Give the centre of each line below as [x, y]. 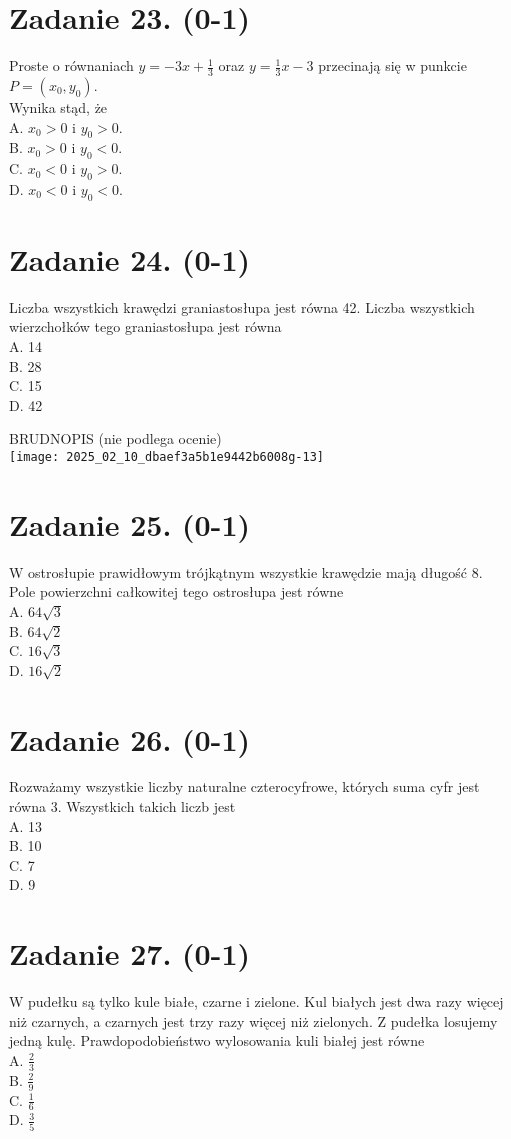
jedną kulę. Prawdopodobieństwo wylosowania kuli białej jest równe [217, 1040]
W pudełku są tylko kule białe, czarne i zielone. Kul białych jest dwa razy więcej [256, 1001]
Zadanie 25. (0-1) [129, 523]
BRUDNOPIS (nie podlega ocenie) [115, 438]
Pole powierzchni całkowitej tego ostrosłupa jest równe [176, 591]
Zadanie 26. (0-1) [129, 738]
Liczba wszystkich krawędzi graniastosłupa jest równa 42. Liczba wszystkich [242, 306]
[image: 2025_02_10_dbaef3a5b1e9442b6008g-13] [166, 457]
